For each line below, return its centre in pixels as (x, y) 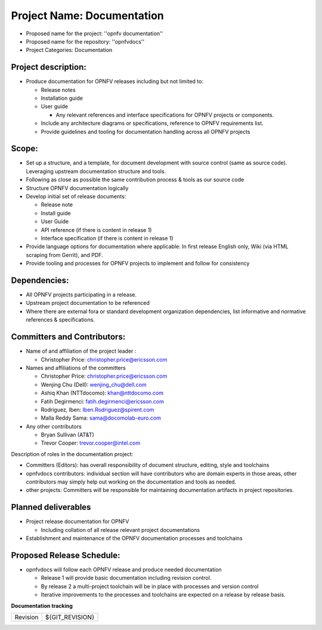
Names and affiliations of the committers (76, 368)
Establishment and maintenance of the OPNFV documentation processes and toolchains (134, 539)
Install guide (56, 213)
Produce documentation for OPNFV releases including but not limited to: (115, 81)
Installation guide (62, 98)
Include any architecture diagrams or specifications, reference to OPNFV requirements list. (152, 123)
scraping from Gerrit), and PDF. (65, 255)
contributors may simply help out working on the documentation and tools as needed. (131, 482)
